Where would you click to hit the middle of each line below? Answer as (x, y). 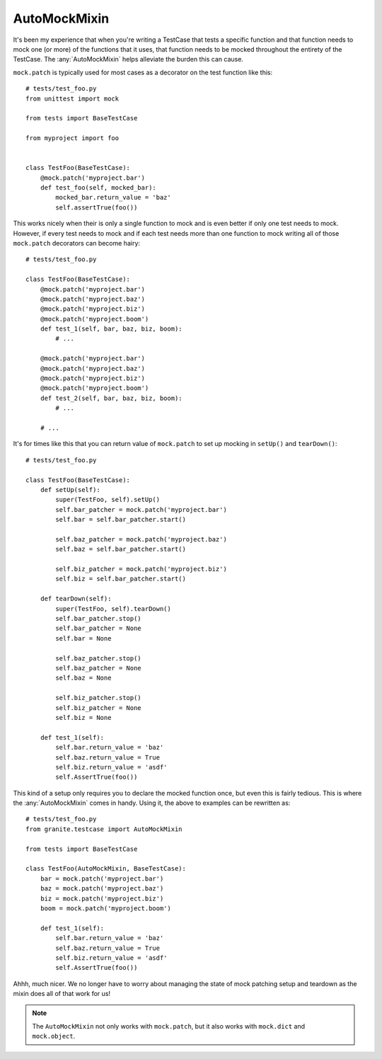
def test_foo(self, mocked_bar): (98, 188)
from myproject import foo (73, 138)
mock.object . (54, 1036)
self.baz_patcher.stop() (98, 658)
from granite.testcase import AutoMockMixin (104, 829)
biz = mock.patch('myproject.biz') (102, 898)
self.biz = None (83, 717)
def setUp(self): (70, 490)
